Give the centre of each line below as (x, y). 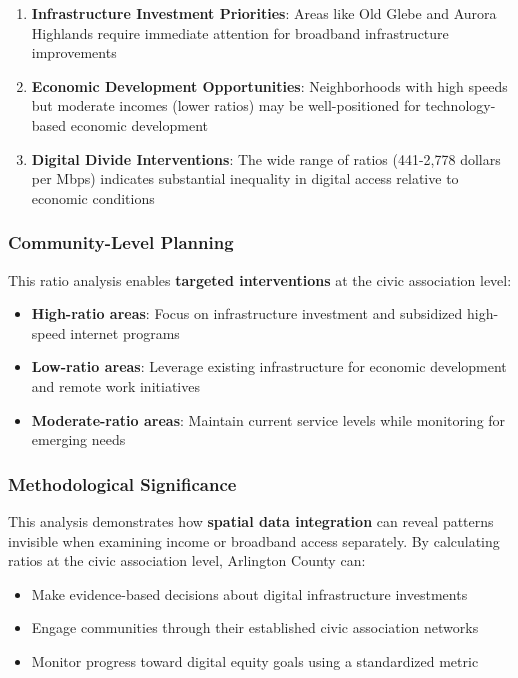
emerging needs (78, 439)
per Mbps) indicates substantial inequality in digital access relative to (245, 178)
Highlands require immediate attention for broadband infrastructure (240, 32)
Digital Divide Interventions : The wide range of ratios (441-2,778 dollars (266, 158)
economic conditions (93, 197)
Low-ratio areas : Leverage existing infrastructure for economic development (269, 366)
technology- (460, 105)
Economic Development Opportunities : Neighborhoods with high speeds (269, 85)
